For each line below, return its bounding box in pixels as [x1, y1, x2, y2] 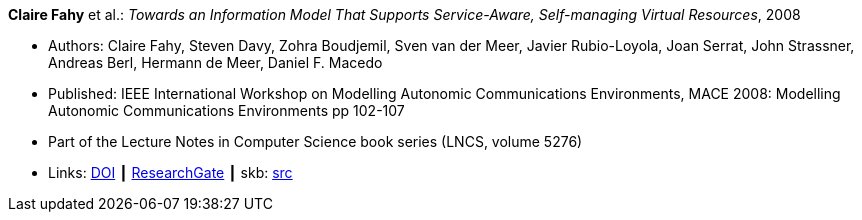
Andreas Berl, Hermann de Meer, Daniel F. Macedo [48, 54, 383, 71]
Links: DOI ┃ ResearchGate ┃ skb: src [48, 164, 293, 181]
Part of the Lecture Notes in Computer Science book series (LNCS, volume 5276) [48, 133, 583, 150]
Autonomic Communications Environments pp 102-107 [48, 102, 405, 119]
